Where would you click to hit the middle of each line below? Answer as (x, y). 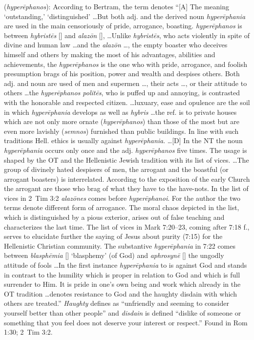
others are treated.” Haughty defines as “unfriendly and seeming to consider (116, 303)
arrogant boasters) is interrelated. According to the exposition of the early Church (127, 179)
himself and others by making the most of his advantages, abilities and (110, 54)
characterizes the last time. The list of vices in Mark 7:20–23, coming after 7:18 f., (127, 226)
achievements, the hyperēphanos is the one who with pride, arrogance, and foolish (126, 64)
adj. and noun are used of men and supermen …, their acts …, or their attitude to (126, 83)
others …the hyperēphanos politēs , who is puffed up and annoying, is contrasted (122, 93)
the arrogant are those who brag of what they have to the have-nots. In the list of (126, 188)
